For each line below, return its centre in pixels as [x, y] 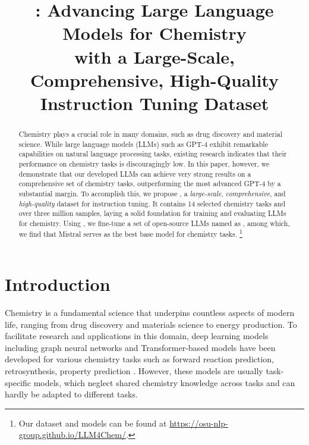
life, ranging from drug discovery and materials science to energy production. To [151, 324]
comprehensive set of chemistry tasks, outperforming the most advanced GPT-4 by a [150, 184]
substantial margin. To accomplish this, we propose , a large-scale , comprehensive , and [152, 193]
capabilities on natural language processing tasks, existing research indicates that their [153, 154]
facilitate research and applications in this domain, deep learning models [137, 336]
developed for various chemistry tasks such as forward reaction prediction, [140, 359]
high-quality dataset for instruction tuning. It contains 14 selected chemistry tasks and [152, 203]
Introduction [58, 284]
